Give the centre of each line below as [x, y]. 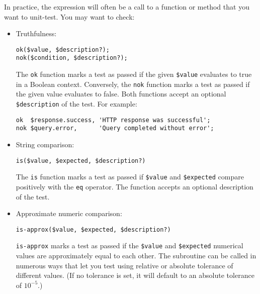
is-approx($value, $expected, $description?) [93, 229]
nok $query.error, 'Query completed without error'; [115, 128]
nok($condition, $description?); [72, 58]
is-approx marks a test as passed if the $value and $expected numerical [129, 246]
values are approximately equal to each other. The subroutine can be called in [136, 256]
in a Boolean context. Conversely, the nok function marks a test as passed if [133, 84]
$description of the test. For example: [76, 104]
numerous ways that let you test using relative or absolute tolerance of [124, 265]
